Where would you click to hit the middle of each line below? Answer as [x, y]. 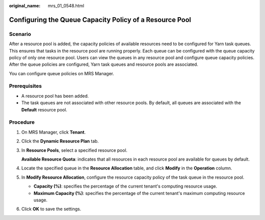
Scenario [20, 34]
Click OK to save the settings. [51, 209]
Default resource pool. [44, 110]
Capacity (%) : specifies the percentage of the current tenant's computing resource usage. [125, 186]
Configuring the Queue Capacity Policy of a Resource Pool [100, 20]
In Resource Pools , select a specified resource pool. [74, 150]
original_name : [25, 6]
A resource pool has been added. [55, 96]
